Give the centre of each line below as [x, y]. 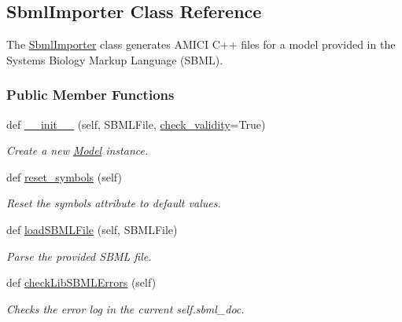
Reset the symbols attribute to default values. [114, 203]
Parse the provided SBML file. [79, 256]
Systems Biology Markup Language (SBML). [115, 59]
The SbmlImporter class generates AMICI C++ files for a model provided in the [201, 44]
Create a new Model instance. [77, 150]
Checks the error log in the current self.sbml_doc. [125, 308]
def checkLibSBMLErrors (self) [81, 282]
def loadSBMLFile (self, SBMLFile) [92, 229]
